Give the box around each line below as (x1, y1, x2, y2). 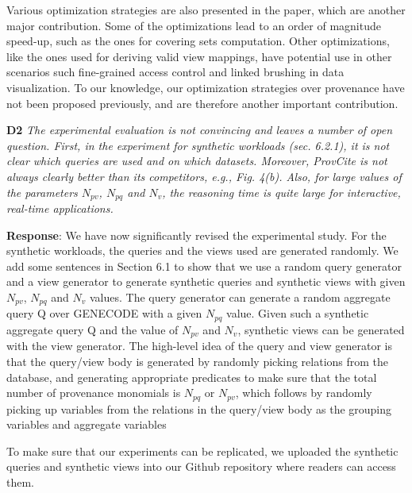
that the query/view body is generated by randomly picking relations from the (6, 352, 389, 369)
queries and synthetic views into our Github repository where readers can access (6, 458, 396, 475)
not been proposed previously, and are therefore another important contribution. (6, 94, 399, 111)
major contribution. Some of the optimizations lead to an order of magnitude (6, 17, 381, 33)
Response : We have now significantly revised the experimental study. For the (6, 226, 387, 243)
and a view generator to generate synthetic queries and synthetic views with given (6, 273, 406, 290)
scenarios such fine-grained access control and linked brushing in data (6, 64, 345, 80)
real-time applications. (6, 199, 114, 216)
